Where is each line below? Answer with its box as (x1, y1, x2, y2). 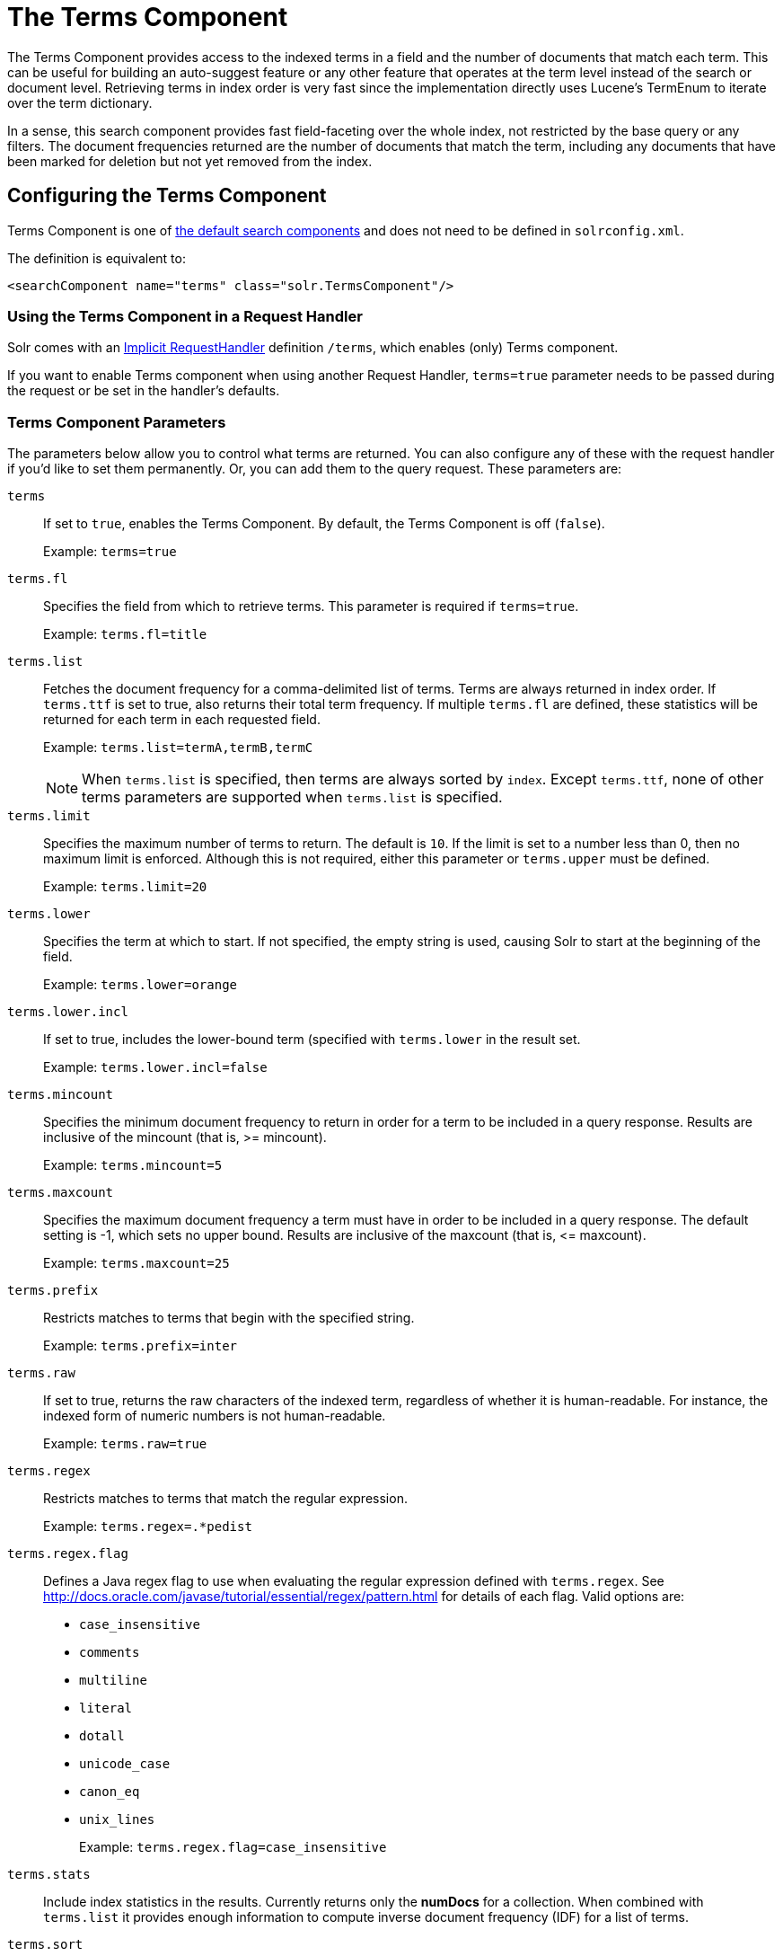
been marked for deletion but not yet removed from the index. (7, 153, 373, 169)
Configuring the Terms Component (7, 184, 327, 208)
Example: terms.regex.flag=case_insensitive (79, 1839, 387, 1855)
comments (79, 1645, 140, 1660)
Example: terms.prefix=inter (43, 1338, 237, 1354)
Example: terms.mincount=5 (43, 1157, 223, 1173)
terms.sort (7, 1937, 84, 1952)
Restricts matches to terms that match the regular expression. (43, 1491, 408, 1507)
